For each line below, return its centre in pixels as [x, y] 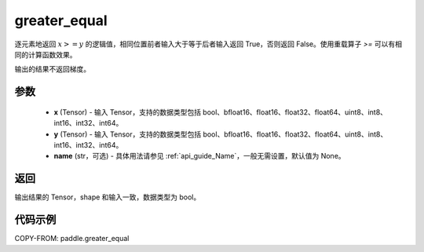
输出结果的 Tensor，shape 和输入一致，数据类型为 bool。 [108, 197]
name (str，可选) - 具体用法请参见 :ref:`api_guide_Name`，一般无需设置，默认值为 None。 [199, 156]
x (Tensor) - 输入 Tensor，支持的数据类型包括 [128, 112]
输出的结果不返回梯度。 [52, 69]
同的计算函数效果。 [46, 54]
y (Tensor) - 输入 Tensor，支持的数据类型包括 [128, 134]
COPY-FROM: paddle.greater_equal [72, 239]
